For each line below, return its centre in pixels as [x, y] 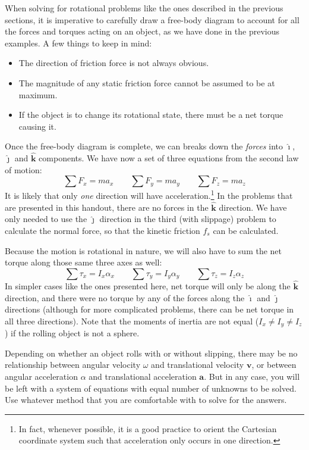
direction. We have [253, 207]
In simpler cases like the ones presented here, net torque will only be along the [148, 286]
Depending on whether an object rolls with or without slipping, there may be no [151, 353]
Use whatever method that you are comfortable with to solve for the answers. [146, 400]
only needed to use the [46, 219]
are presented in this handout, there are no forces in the [107, 207]
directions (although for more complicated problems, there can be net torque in [149, 309]
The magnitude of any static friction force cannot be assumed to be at [147, 82]
